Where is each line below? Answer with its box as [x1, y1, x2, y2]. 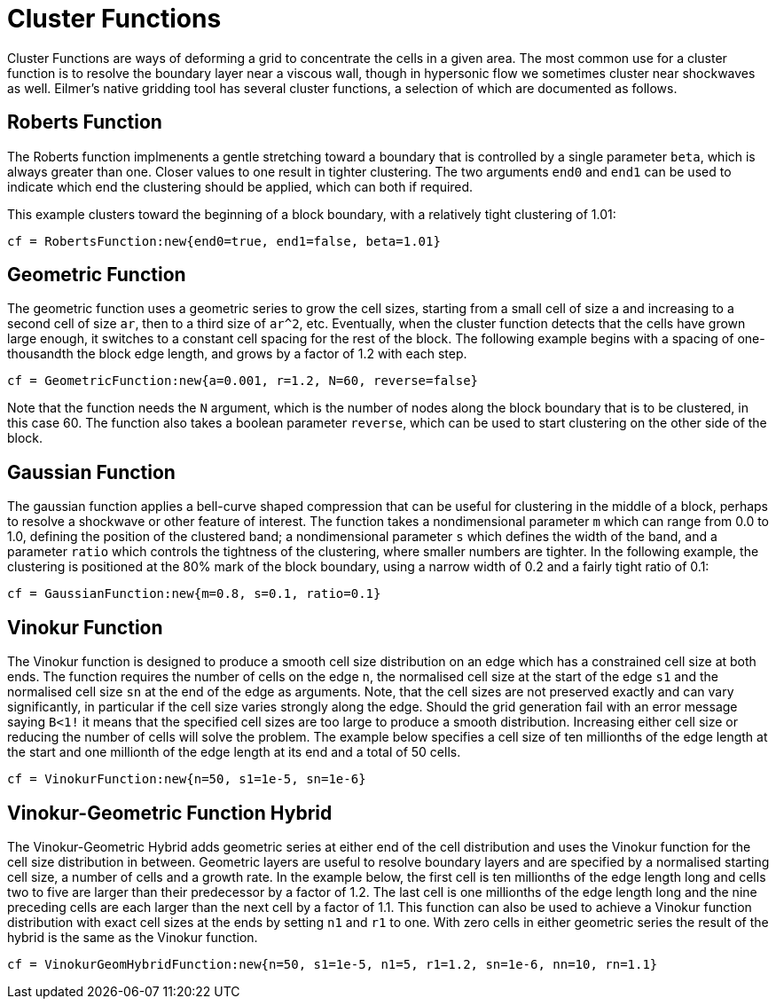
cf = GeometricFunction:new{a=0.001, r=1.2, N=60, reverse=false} [7, 373, 479, 389]
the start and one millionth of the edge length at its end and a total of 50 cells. [7, 744, 461, 760]
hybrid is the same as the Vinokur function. [7, 929, 258, 945]
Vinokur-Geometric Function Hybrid [7, 801, 333, 824]
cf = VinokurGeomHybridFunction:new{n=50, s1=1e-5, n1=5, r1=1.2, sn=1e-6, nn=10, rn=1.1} [7, 956, 658, 971]
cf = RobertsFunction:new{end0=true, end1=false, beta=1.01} [7, 233, 441, 248]
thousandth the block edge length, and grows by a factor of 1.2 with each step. [7, 346, 467, 362]
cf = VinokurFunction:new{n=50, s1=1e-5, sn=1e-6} [7, 772, 366, 787]
